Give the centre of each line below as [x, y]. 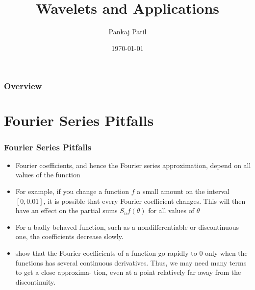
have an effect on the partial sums [66, 210]
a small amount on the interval [183, 191]
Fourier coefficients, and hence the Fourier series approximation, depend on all [133, 165]
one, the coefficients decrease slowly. [69, 236]
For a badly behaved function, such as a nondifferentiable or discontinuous [127, 227]
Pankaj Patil [127, 32]
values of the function [48, 175]
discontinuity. [36, 281]
